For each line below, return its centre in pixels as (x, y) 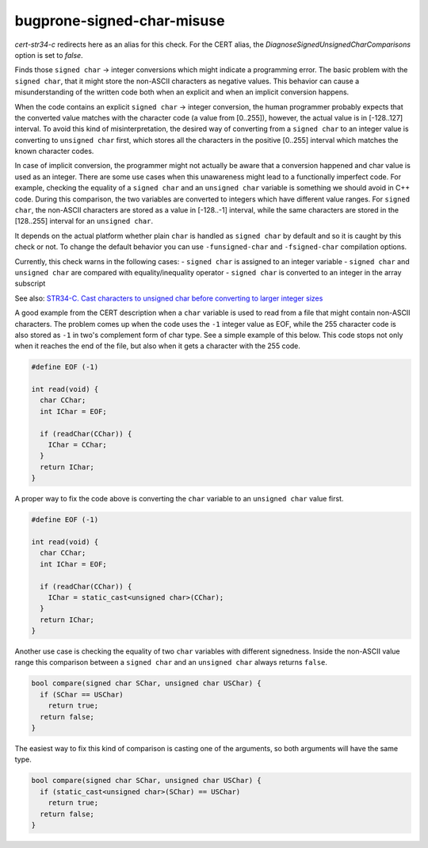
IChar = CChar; (77, 445)
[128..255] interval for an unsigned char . (84, 221)
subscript (30, 284)
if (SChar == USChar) (82, 695)
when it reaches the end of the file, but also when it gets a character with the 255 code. (158, 346)
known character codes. (54, 152)
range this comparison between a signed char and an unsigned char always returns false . (171, 662)
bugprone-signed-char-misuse (120, 21)
